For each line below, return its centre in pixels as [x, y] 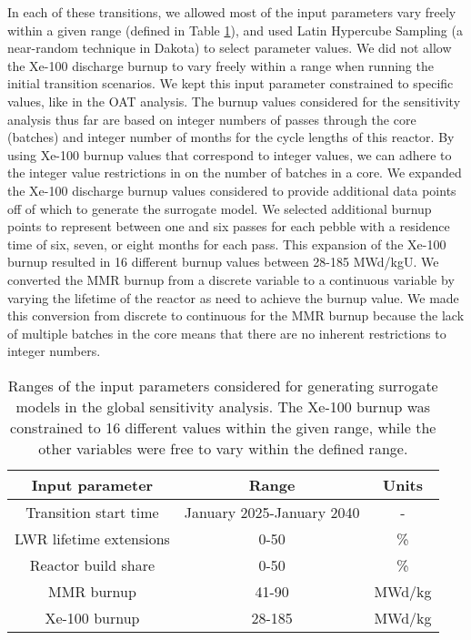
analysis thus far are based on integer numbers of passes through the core [212, 119]
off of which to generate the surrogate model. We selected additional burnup [220, 208]
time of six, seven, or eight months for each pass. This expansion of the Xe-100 [227, 244]
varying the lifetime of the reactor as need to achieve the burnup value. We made [233, 297]
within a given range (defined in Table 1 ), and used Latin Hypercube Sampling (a [235, 30]
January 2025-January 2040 [272, 512]
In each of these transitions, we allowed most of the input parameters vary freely [232, 12]
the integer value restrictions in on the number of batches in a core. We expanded [235, 173]
